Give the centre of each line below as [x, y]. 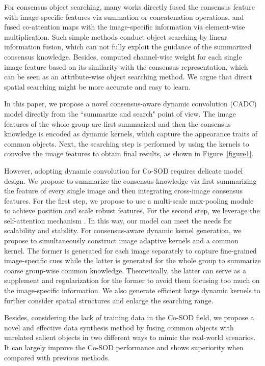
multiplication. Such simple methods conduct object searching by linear [116, 36]
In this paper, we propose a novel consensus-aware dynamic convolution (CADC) [130, 104]
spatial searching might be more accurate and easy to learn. [97, 86]
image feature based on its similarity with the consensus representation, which [126, 66]
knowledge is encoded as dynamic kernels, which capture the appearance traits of [131, 134]
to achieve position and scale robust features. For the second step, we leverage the [132, 210]
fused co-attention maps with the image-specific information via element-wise [125, 27]
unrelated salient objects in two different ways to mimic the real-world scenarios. [130, 337]
